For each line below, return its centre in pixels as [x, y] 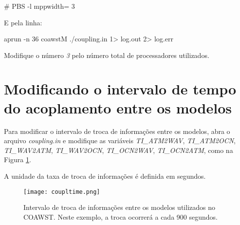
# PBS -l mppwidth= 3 [39, 6]
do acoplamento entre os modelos [118, 107]
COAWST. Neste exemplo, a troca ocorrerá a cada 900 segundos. [120, 216]
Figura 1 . [18, 159]
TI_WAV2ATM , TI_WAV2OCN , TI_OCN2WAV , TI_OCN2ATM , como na [119, 150]
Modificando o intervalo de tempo [120, 88]
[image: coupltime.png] [62, 192]
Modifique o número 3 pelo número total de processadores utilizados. [107, 55]
